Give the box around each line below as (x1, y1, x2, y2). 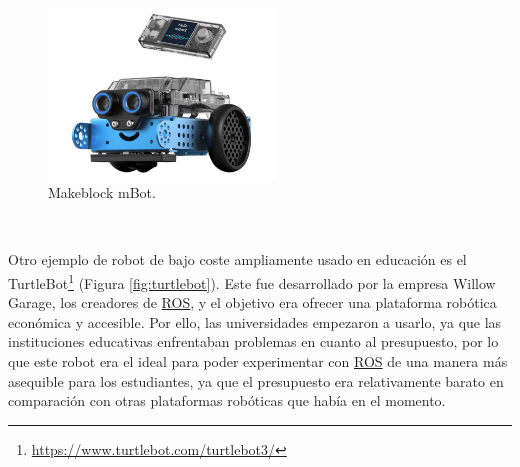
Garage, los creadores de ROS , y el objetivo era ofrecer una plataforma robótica (8, 292, 497, 313)
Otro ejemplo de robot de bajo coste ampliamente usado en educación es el (8, 249, 467, 270)
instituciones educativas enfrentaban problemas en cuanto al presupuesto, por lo (8, 331, 499, 352)
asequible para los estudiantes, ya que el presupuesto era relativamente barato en (8, 370, 504, 391)
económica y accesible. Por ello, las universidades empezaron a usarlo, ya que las (8, 311, 502, 332)
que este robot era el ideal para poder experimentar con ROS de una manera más (8, 350, 508, 371)
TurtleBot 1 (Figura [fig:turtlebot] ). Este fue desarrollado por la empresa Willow (8, 269, 496, 293)
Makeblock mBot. (48, 182, 156, 203)
